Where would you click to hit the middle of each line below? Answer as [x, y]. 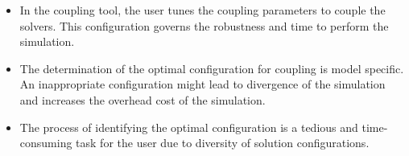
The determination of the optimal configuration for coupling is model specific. [212, 68]
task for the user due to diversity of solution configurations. [223, 143]
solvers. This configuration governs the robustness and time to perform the [204, 25]
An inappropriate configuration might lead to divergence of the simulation [202, 84]
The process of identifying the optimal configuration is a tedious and [189, 127]
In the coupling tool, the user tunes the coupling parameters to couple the [202, 10]
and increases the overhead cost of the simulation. [143, 99]
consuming [46, 143]
